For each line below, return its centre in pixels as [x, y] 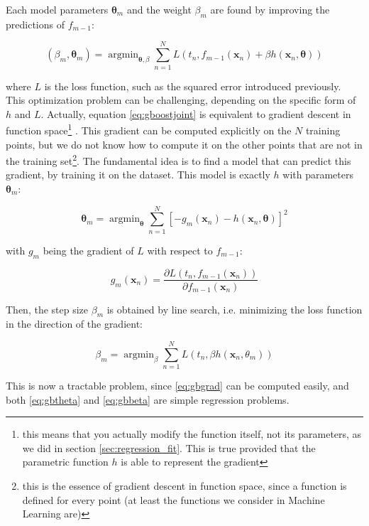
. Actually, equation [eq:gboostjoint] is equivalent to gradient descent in [196, 113]
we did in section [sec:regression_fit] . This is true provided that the [169, 447]
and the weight [159, 9]
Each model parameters [57, 9]
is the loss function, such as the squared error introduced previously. [193, 86]
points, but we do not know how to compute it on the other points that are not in [184, 144]
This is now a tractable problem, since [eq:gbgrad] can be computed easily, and [177, 386]
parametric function [65, 462]
